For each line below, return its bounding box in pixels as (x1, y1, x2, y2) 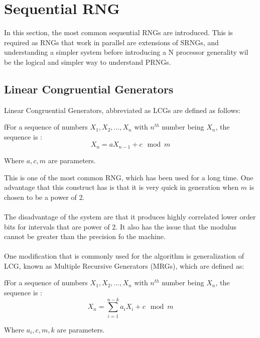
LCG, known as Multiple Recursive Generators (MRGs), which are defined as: (4, 260, 244, 271)
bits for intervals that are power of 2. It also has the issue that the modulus (4, 221, 237, 232)
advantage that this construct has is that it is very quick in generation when (4, 182, 239, 192)
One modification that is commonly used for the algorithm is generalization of (4, 251, 244, 261)
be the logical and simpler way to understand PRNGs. (4, 56, 171, 67)
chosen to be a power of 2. (4, 191, 85, 202)
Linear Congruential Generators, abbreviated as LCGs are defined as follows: (4, 104, 240, 115)
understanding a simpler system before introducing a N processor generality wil (4, 47, 248, 57)
